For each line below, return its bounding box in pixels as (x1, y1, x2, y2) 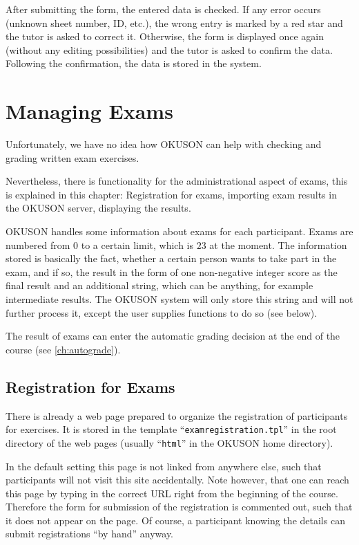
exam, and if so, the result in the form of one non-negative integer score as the (6, 264, 338, 279)
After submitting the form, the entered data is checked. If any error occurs (6, 2, 321, 16)
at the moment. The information (209, 237, 347, 252)
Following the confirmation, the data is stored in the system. (6, 56, 262, 71)
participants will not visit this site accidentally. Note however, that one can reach (6, 472, 349, 487)
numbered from (6, 237, 70, 252)
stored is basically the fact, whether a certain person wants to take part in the (6, 251, 337, 266)
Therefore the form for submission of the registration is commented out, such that (6, 499, 353, 514)
